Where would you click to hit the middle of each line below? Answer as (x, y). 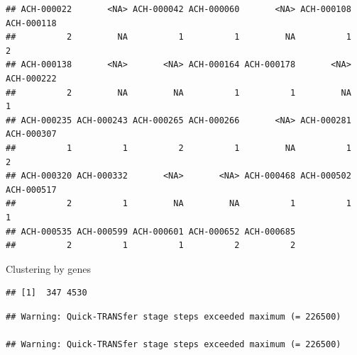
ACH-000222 (31, 78)
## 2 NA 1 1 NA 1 (178, 37)
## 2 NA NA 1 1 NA (178, 92)
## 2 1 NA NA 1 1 (178, 204)
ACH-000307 (31, 134)
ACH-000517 (31, 190)
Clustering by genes (48, 268)
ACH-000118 (31, 23)
